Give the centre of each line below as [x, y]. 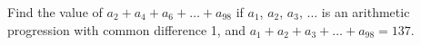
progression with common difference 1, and [126, 29]
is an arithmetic [366, 12]
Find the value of [55, 12]
